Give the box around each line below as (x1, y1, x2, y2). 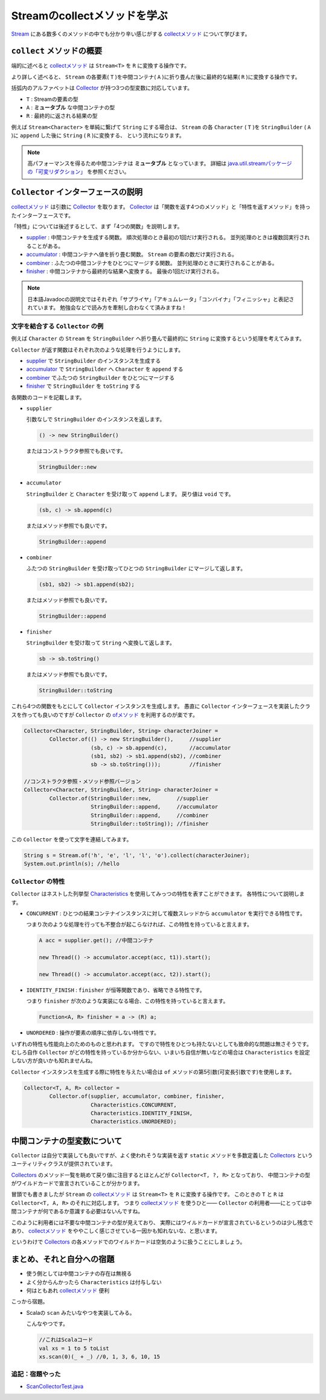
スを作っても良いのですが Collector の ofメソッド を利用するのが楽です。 (11, 711, 199, 718)
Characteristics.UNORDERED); (91, 1118, 177, 1125)
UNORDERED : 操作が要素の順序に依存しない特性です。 (26, 1029, 160, 1036)
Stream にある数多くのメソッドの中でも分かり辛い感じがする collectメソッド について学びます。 (11, 30, 251, 37)
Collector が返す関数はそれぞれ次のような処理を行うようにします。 (11, 346, 184, 353)
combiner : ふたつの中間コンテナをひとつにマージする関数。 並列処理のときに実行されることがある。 (26, 259, 278, 266)
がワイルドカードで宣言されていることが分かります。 (11, 1180, 143, 1187)
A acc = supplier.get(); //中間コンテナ (39, 937, 154, 944)
